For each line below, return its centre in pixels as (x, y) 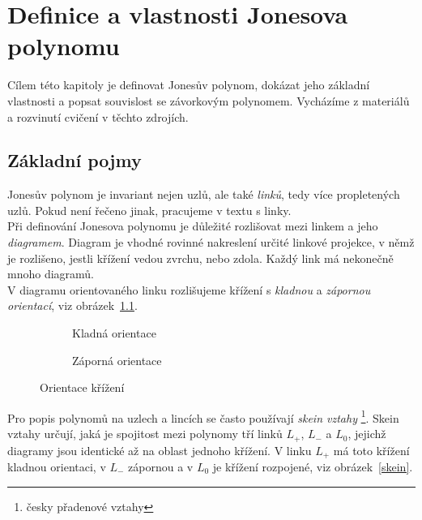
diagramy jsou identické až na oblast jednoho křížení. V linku (160, 450)
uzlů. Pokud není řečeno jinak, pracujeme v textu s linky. (149, 210)
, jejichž (367, 434)
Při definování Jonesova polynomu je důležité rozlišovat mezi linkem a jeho (193, 226)
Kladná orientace (114, 333)
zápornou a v (161, 466)
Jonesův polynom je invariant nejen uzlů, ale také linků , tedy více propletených (204, 194)
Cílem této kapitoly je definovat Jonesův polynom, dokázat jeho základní (189, 85)
